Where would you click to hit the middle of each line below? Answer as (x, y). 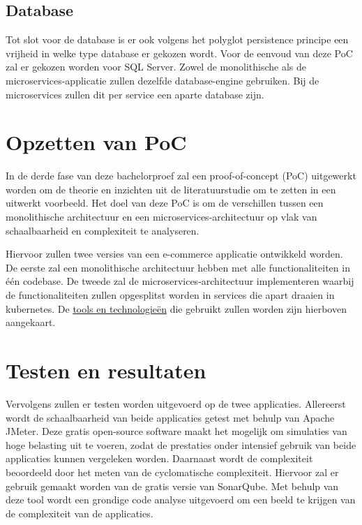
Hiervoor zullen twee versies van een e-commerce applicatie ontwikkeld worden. (174, 254)
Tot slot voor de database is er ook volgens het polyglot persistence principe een (177, 39)
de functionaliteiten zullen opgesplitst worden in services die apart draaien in (170, 295)
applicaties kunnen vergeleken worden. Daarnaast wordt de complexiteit (159, 458)
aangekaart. (31, 322)
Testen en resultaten (106, 370)
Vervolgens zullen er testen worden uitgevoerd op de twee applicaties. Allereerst (176, 403)
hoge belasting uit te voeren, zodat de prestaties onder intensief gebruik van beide (181, 444)
